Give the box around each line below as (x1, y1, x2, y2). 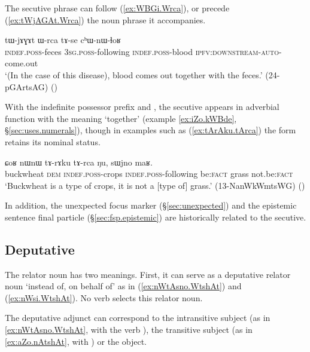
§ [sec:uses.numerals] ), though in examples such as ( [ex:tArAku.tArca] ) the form (5, 124, 296, 136)
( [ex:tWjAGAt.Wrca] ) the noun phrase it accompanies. (5, 13, 206, 26)
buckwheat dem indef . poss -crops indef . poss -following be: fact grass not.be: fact (5, 167, 293, 180)
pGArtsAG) (5, 80, 48, 93)
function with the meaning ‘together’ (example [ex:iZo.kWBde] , (5, 112, 237, 124)
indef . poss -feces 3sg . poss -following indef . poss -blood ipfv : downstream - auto (5, 45, 279, 57)
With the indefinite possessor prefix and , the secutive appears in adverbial (5, 100, 279, 113)
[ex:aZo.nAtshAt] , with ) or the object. (5, 335, 147, 347)
